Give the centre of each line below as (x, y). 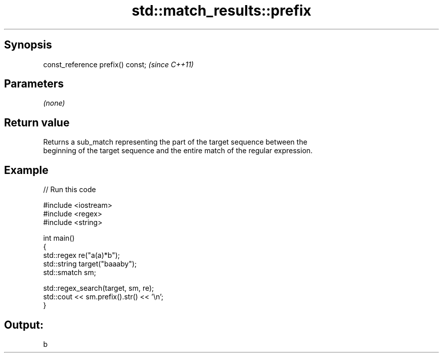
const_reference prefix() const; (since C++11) (118, 64)
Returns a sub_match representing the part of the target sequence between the (175, 142)
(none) (54, 103)
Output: (24, 325)
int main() (59, 238)
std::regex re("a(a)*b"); (82, 255)
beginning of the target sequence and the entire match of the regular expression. (178, 151)
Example (26, 170)
